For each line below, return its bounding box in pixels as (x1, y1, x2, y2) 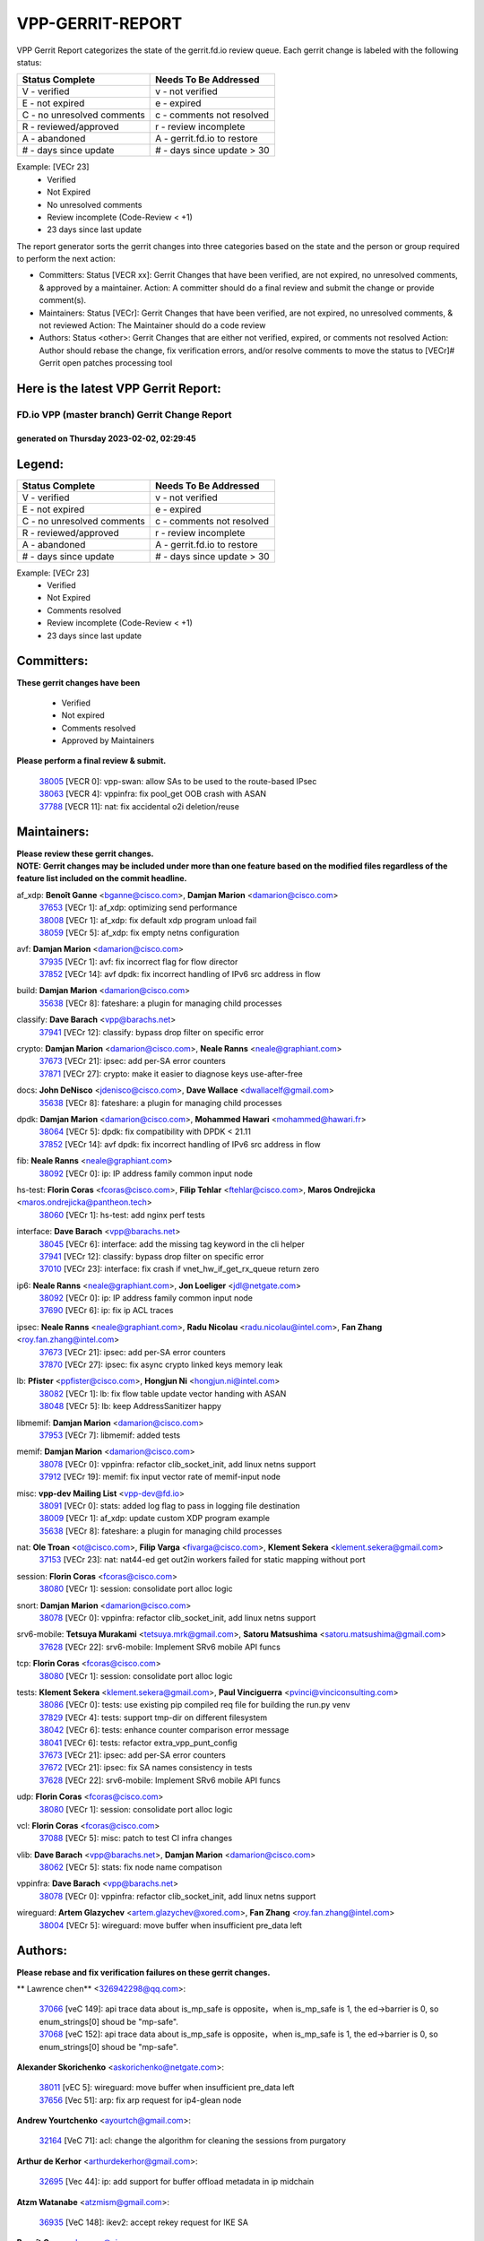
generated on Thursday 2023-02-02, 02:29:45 (16, 433, 196, 444)
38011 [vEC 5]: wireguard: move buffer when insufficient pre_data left (39, 2082, 295, 2093)
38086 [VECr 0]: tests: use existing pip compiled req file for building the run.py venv (39, 1700, 350, 1710)
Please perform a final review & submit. (16, 756, 167, 766)
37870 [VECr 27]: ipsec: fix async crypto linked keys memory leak (39, 1359, 283, 1371)
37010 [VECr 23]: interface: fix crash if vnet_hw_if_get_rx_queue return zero (39, 1264, 320, 1275)
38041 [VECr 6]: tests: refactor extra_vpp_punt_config (39, 1737, 238, 1748)
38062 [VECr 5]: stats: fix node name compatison (39, 1862, 223, 1873)
